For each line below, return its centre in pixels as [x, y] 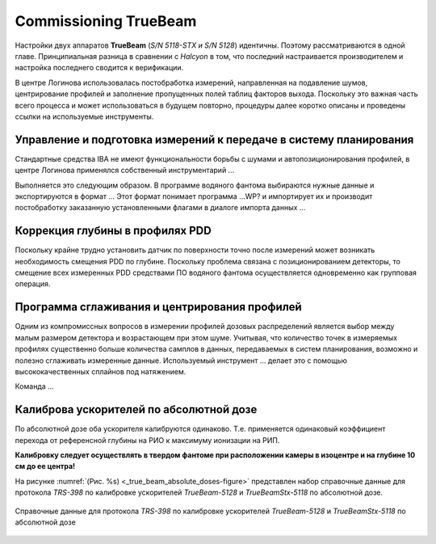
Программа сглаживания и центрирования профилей [158, 307]
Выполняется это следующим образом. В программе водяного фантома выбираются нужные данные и [195, 185]
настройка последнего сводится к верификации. [99, 68]
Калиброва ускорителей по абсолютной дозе [136, 409]
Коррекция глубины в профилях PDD [113, 231]
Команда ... [34, 386]
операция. [33, 284]
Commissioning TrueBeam [106, 21]
